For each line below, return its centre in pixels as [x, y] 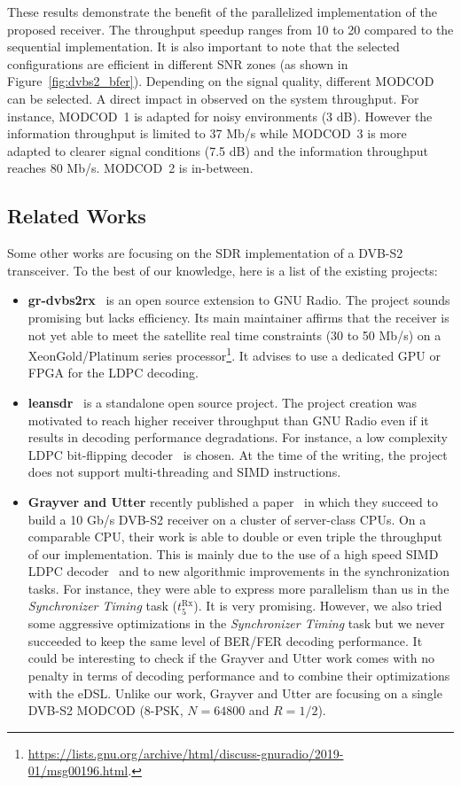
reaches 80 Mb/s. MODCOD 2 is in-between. [130, 168]
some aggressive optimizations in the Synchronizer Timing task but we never [236, 623]
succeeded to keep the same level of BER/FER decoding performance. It [225, 640]
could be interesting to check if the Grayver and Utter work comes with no [231, 658]
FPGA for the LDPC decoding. [113, 373]
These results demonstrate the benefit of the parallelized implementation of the [222, 12]
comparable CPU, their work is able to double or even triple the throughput [235, 537]
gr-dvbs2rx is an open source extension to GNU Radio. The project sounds [239, 300]
